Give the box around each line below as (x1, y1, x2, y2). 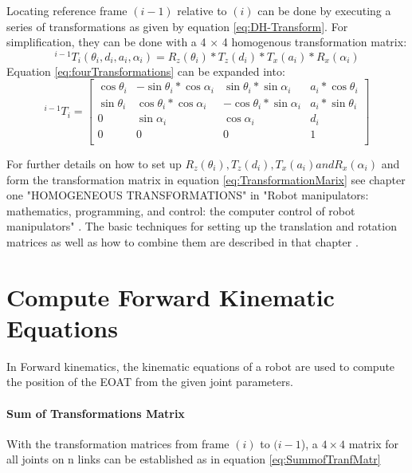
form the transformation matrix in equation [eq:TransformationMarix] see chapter (6, 171, 406, 187)
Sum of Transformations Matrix (6, 404, 185, 421)
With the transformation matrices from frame (6, 435, 230, 451)
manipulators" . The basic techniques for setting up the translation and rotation (6, 218, 397, 235)
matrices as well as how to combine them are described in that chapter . (6, 233, 359, 250)
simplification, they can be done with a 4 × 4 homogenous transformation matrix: (6, 34, 407, 50)
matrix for (348, 435, 398, 451)
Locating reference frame (6, 2, 128, 18)
